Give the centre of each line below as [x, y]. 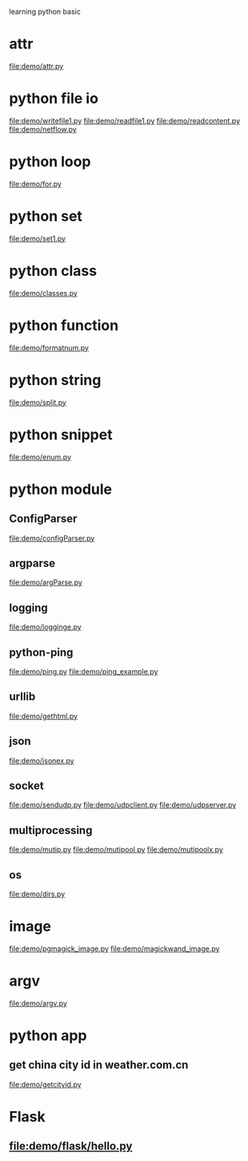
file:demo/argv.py [38, 1003]
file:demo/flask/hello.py [71, 1146]
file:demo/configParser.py [52, 538]
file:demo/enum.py [40, 457]
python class [53, 271]
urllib [22, 697]
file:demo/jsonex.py [42, 760]
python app [48, 1036]
